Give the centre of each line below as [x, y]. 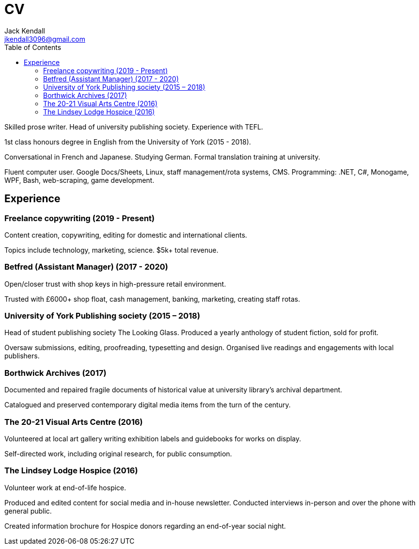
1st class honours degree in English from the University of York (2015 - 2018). [128, 142]
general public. [28, 511]
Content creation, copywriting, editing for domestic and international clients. [126, 235]
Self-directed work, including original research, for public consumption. [118, 453]
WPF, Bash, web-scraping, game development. [79, 180]
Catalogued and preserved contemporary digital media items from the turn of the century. [147, 405]
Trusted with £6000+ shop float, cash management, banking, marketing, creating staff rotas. [152, 299]
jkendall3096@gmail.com [45, 39]
